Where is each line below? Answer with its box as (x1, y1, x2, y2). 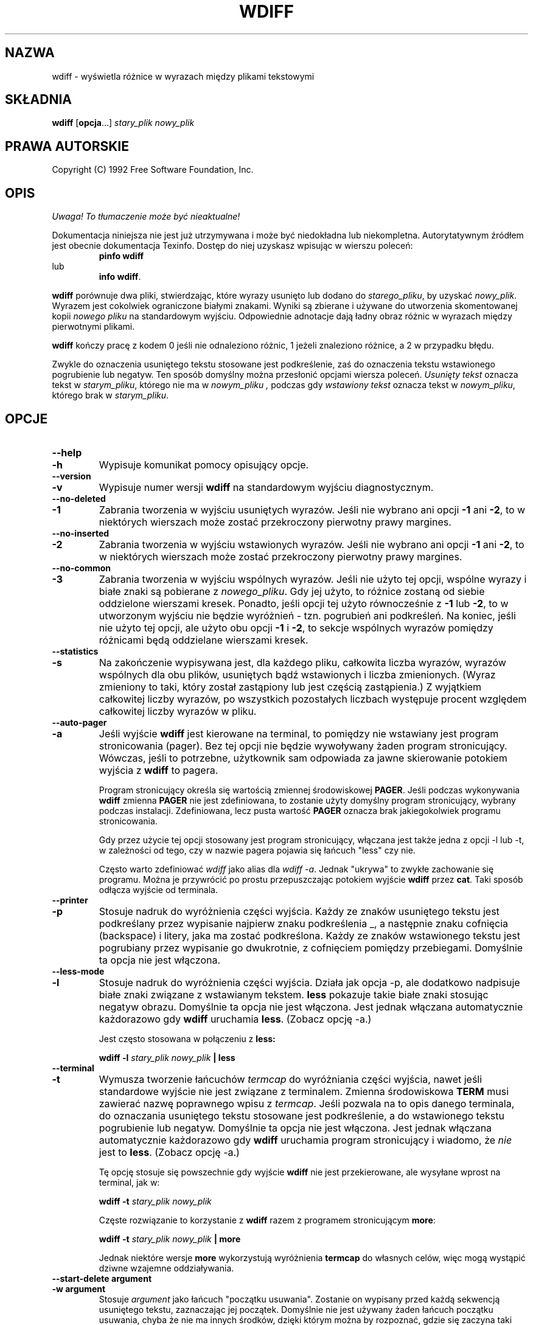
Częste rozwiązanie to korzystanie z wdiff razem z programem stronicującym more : (99, 1214, 436, 1225)
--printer (52, 894, 88, 905)
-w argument (52, 1283, 106, 1294)
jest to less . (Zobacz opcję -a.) (99, 1146, 240, 1158)
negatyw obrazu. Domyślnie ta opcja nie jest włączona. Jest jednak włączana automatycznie (99, 1000, 523, 1013)
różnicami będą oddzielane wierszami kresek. (99, 633, 308, 646)
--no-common (52, 562, 111, 573)
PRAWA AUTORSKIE (5, 138, 129, 154)
